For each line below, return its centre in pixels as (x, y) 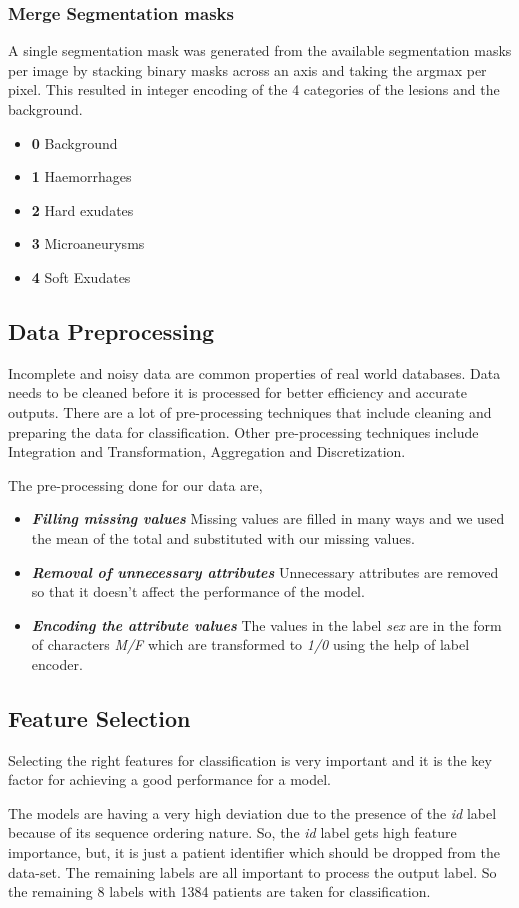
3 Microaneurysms (88, 243)
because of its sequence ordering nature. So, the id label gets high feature (232, 832)
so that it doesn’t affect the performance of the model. (198, 591)
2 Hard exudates (82, 209)
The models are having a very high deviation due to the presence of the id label (252, 812)
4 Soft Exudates (81, 276)
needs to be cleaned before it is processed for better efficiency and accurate (237, 392)
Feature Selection (99, 717)
